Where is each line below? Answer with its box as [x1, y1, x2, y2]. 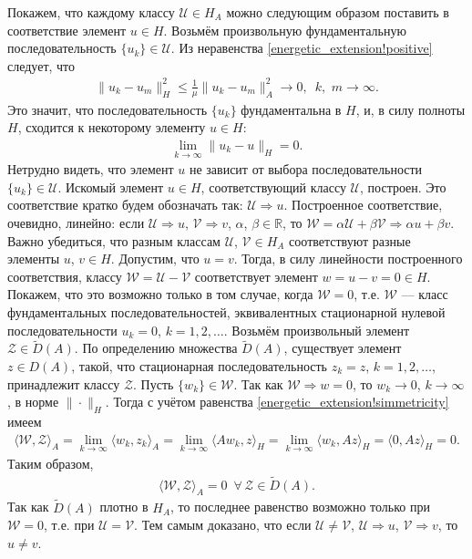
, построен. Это [360, 177, 446, 196]
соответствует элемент [194, 266, 318, 285]
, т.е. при [44, 515, 95, 534]
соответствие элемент [7, 20, 127, 39]
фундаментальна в [241, 99, 342, 119]
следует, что [7, 56, 76, 75]
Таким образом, [7, 453, 94, 472]
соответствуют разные [289, 231, 411, 250]
